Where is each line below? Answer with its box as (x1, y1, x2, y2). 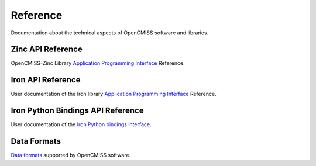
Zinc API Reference (11, 44, 83, 54)
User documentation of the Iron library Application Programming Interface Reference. (11, 91, 217, 98)
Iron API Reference (11, 75, 81, 85)
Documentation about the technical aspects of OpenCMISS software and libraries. (11, 29, 209, 36)
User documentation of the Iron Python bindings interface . (11, 121, 152, 128)
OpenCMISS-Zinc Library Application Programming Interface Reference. (11, 60, 186, 67)
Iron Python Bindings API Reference (11, 106, 144, 116)
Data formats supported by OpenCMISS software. (11, 152, 131, 159)
